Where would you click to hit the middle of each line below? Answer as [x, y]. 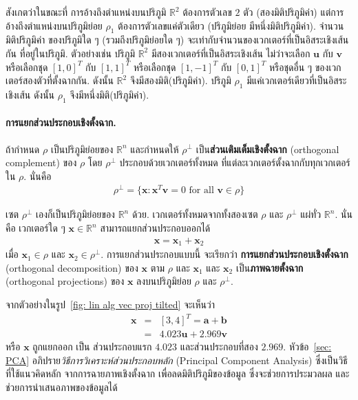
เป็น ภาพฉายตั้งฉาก [270, 267]
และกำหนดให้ [155, 149]
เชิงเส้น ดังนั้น [30, 94]
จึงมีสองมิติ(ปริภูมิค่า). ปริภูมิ [180, 80]
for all [201, 191]
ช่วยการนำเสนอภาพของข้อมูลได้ [62, 387]
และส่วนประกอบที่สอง [219, 347]
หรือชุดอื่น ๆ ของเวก [305, 67]
